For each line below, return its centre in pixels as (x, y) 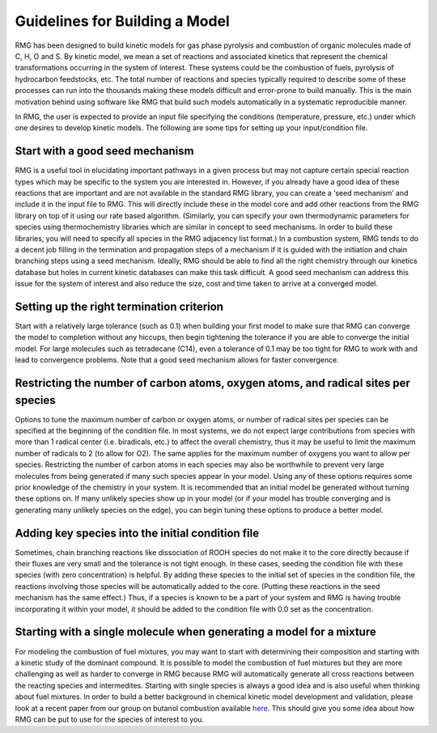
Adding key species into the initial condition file (137, 533)
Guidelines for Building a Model (122, 21)
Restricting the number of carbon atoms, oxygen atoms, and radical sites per (212, 383)
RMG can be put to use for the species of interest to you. (110, 719)
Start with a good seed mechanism (104, 151)
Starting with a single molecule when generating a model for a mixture (195, 632)
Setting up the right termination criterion (119, 306)
